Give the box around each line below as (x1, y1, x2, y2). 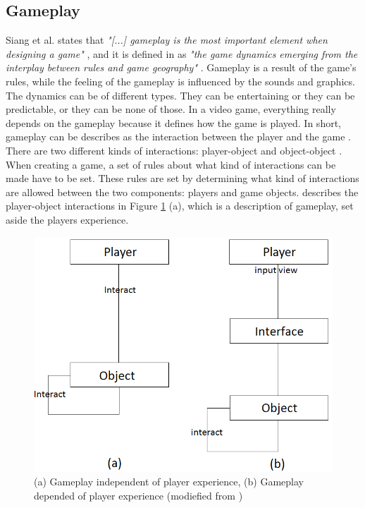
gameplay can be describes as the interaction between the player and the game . (6, 129, 351, 144)
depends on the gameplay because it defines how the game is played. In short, (6, 115, 341, 130)
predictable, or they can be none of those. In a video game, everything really (6, 102, 336, 116)
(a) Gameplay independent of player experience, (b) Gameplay (34, 474, 304, 489)
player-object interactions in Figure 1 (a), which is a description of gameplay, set (6, 198, 354, 213)
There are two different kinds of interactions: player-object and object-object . (6, 143, 342, 157)
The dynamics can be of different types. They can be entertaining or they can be (6, 87, 355, 102)
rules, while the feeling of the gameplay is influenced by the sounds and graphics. (6, 73, 355, 88)
